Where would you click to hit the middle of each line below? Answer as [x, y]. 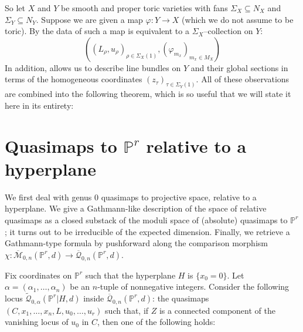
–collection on [228, 31]
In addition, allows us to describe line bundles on [93, 67]
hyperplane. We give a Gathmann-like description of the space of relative [136, 208]
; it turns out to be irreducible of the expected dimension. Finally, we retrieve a [147, 231]
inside [94, 298]
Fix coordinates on [38, 275]
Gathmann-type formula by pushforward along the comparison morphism [136, 243]
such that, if [127, 310]
